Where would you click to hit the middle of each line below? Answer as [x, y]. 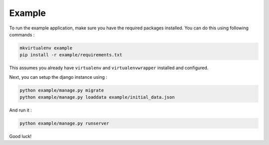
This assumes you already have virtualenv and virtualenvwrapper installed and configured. [109, 68]
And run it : [21, 110]
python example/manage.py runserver [65, 124]
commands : [22, 34]
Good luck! [20, 137]
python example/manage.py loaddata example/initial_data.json [97, 97]
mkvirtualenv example [46, 48]
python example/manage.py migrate [62, 90]
